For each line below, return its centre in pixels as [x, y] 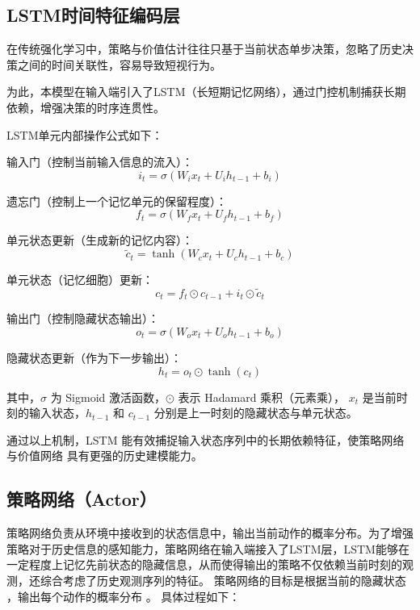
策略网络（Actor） [82, 499]
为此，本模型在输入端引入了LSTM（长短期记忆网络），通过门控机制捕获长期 [206, 92]
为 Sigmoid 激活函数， [108, 397]
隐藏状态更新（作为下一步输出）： [94, 358]
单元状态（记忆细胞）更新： [80, 280]
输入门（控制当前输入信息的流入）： [100, 162]
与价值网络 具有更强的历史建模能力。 [105, 455]
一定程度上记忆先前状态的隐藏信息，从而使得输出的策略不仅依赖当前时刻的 [204, 564]
